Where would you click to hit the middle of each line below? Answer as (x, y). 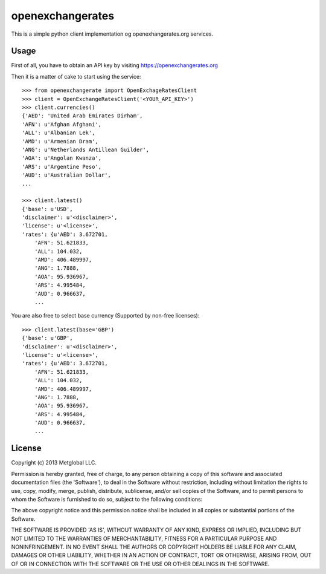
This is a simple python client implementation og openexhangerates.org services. (112, 34)
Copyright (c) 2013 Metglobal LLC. (54, 463)
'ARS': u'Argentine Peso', (62, 167)
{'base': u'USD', (47, 209)
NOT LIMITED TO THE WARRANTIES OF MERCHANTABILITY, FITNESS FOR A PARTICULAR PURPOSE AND (144, 538)
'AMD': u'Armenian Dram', (60, 141)
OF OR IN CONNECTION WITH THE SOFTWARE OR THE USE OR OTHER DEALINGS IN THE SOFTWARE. (140, 564)
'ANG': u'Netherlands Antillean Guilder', (86, 149)
